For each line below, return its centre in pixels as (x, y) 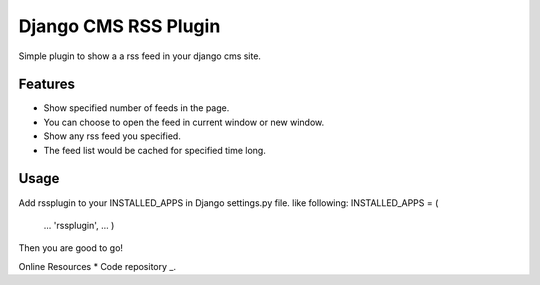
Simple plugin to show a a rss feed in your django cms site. (140, 56)
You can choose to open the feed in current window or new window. (184, 122)
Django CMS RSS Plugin (119, 26)
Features (46, 84)
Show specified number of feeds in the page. (136, 108)
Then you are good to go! (71, 248)
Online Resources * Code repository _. (97, 266)
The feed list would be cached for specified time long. (155, 150)
